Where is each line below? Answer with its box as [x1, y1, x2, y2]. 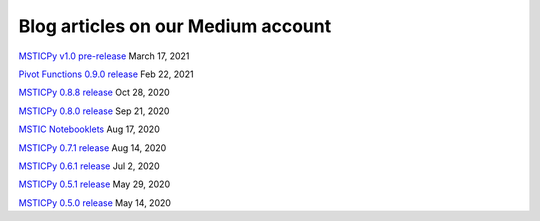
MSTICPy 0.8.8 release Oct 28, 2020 [18, 86, 170, 99]
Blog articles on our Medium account [18, 15, 332, 37]
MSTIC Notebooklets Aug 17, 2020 [18, 123, 160, 135]
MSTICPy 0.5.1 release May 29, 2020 [18, 178, 170, 190]
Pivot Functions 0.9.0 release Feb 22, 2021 [18, 68, 194, 80]
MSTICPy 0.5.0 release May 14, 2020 [18, 196, 172, 209]
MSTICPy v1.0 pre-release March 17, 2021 [18, 50, 190, 62]
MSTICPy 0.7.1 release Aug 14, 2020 [18, 141, 167, 154]
